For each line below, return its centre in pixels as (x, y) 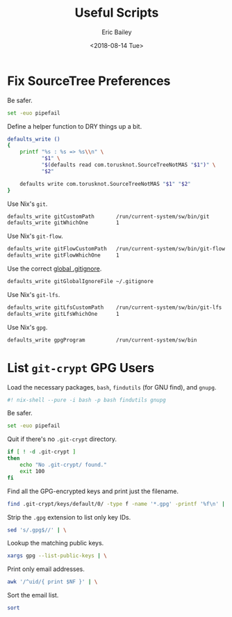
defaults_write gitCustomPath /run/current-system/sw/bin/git (108, 216)
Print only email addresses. (46, 569)
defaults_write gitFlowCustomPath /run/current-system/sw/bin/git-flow (116, 249)
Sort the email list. (33, 595)
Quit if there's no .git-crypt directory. (62, 439)
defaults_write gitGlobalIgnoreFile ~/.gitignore (81, 282)
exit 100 (32, 471)
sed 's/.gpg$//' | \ (37, 530)
